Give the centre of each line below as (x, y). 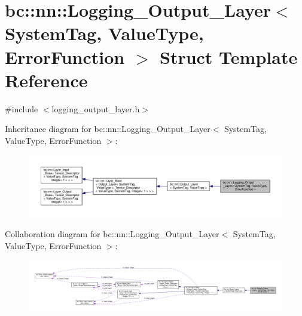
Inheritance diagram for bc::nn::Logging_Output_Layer (108, 129)
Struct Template (228, 56)
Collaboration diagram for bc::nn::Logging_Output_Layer (112, 234)
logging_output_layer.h (96, 108)
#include (22, 108)
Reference (46, 80)
